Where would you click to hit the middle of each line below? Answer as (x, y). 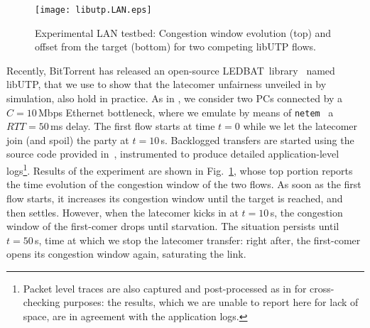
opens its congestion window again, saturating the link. (126, 254)
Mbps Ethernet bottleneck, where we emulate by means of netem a (186, 112)
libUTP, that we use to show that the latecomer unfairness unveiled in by (167, 84)
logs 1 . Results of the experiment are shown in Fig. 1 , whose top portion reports (180, 169)
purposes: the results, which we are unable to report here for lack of (211, 302)
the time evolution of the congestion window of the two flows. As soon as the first (184, 184)
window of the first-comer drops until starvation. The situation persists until (173, 226)
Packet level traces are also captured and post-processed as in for (165, 288)
